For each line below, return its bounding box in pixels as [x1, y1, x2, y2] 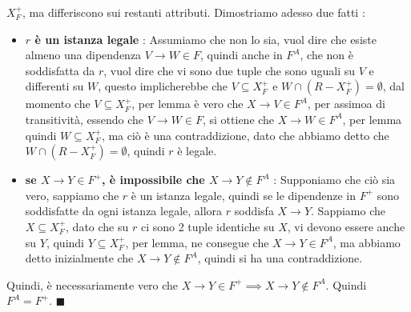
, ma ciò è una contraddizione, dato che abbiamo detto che [101, 126, 389, 143]
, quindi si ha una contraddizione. [197, 250, 363, 266]
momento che [25, 95, 91, 112]
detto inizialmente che [25, 250, 134, 266]
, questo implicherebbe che [98, 78, 228, 94]
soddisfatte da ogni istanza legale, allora [25, 202, 223, 219]
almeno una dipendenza [25, 46, 142, 63]
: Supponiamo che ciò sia [273, 171, 396, 188]
